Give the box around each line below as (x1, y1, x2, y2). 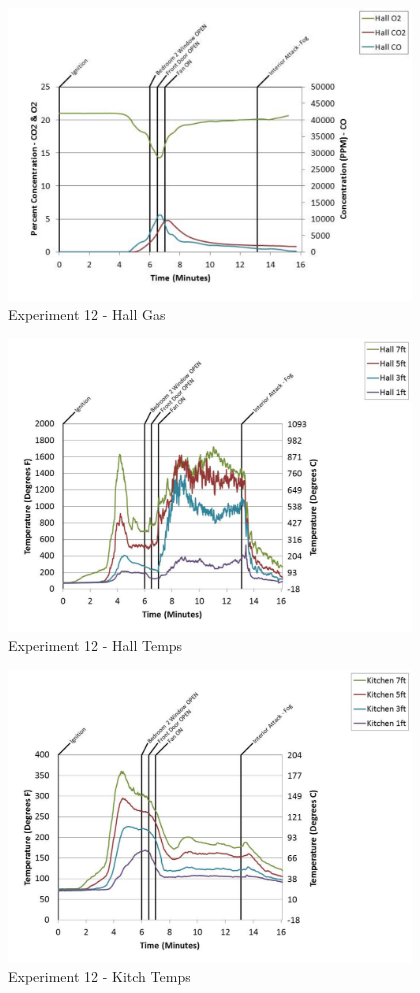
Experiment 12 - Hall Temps (8, 635, 183, 656)
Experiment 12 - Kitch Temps (8, 966, 191, 987)
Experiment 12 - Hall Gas (8, 304, 166, 325)
